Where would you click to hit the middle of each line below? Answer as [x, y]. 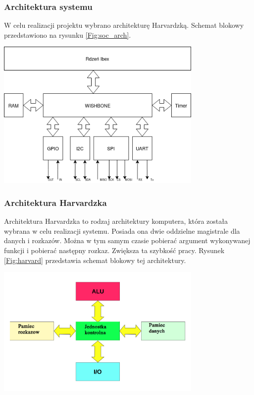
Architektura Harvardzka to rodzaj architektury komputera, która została [116, 221]
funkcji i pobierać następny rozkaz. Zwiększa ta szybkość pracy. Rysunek [114, 250]
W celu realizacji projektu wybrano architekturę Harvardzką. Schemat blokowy [124, 25]
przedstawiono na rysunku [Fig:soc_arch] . [68, 34]
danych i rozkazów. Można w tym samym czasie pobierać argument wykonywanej [127, 240]
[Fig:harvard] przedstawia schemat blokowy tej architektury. [95, 260]
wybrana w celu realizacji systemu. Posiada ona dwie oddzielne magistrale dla [122, 230]
